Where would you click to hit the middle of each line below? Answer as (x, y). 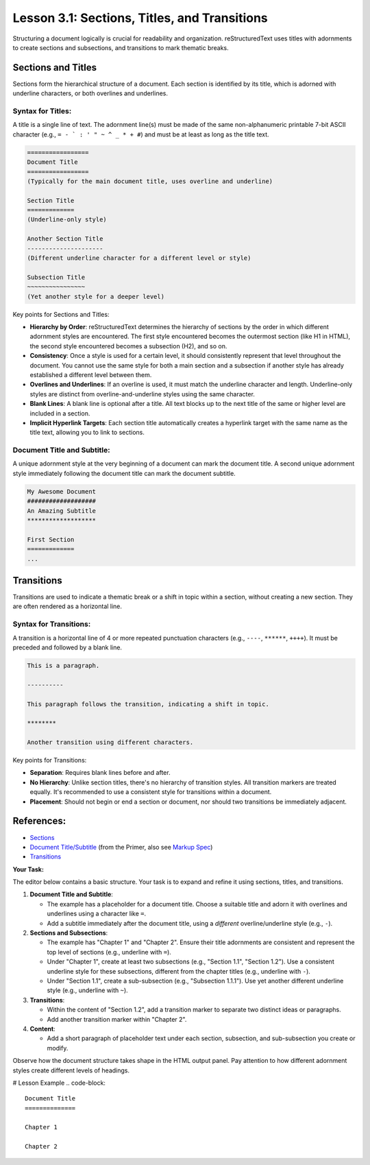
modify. (58, 1048)
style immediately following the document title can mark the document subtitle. (124, 473)
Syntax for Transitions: (52, 624)
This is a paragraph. (63, 665)
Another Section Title (65, 239)
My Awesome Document (61, 491)
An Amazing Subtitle (61, 511)
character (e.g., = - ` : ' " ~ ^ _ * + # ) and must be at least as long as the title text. (141, 134)
